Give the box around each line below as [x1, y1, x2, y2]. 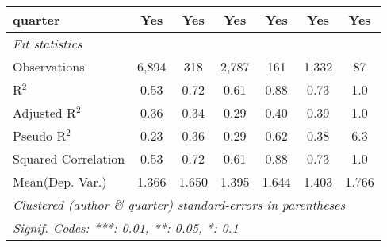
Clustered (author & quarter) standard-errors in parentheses [13, 195, 345, 214]
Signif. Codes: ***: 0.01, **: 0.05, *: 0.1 [13, 218, 239, 237]
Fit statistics [13, 34, 82, 52]
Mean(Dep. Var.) [13, 172, 107, 191]
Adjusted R [13, 103, 76, 122]
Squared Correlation [13, 149, 125, 168]
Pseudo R [13, 126, 67, 145]
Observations [13, 57, 85, 75]
